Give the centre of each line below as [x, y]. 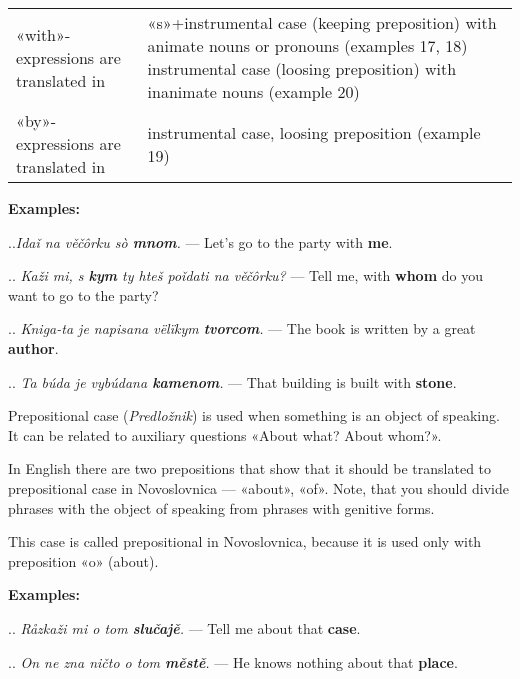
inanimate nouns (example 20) [253, 91]
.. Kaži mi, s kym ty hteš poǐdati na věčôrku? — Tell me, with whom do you [245, 275]
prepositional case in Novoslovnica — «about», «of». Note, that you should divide [258, 487]
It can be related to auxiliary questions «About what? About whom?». [225, 434]
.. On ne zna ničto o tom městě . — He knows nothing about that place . [233, 661]
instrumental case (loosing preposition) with [302, 68]
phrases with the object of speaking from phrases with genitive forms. [221, 507]
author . [33, 347]
